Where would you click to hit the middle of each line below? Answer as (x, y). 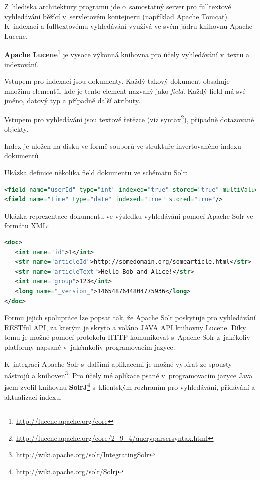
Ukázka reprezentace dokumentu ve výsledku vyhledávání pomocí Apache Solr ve (129, 215)
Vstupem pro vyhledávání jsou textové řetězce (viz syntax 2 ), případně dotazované (129, 119)
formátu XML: (27, 225)
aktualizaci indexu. (33, 396)
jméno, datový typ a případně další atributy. (73, 101)
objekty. (17, 129)
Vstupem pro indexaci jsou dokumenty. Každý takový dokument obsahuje (117, 81)
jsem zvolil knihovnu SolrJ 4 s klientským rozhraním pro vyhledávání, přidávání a (130, 386)
